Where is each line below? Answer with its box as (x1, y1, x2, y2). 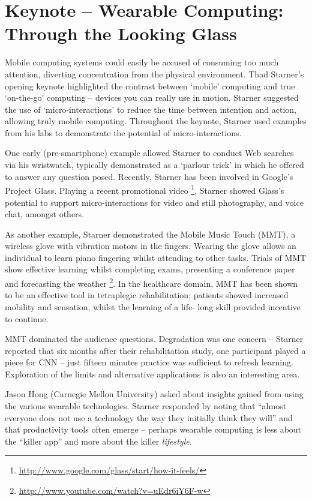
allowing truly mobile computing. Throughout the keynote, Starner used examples (5, 115, 307, 127)
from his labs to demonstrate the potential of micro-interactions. (5, 126, 242, 139)
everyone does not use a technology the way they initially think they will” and (5, 411, 293, 424)
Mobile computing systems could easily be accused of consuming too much (5, 56, 279, 68)
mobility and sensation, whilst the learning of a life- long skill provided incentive (5, 300, 301, 313)
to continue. (5, 312, 49, 325)
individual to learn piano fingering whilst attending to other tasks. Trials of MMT (5, 251, 307, 263)
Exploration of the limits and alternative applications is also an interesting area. (5, 367, 300, 380)
